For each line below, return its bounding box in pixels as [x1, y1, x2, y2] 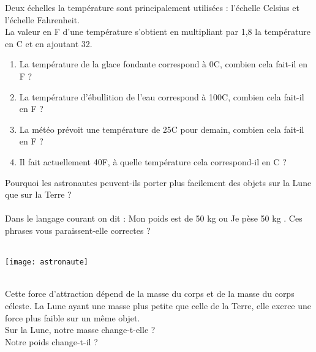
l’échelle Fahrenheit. [5, 13, 80, 26]
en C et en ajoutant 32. [5, 37, 92, 50]
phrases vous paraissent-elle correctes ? [5, 223, 151, 236]
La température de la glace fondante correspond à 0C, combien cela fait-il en [19, 58, 307, 70]
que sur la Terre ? [5, 188, 72, 201]
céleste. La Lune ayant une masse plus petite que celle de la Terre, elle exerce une [5, 299, 312, 312]
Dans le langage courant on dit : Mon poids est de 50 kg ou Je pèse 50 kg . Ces [5, 212, 303, 225]
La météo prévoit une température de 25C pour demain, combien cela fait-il [19, 122, 304, 135]
